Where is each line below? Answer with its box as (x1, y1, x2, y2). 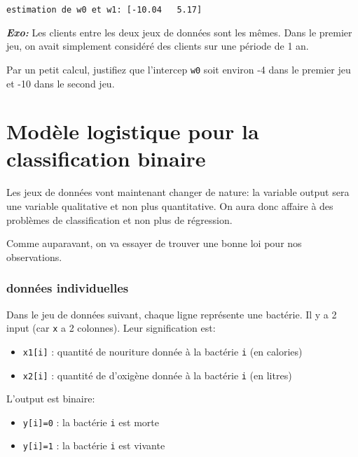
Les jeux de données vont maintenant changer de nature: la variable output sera (6, 185, 350, 199)
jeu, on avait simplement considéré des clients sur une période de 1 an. (6, 38, 309, 53)
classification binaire (6, 144, 206, 173)
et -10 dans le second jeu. (6, 76, 115, 90)
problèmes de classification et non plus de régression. (6, 212, 233, 227)
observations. (6, 249, 62, 264)
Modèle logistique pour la (6, 117, 259, 146)
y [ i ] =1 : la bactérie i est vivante (22, 438, 165, 453)
